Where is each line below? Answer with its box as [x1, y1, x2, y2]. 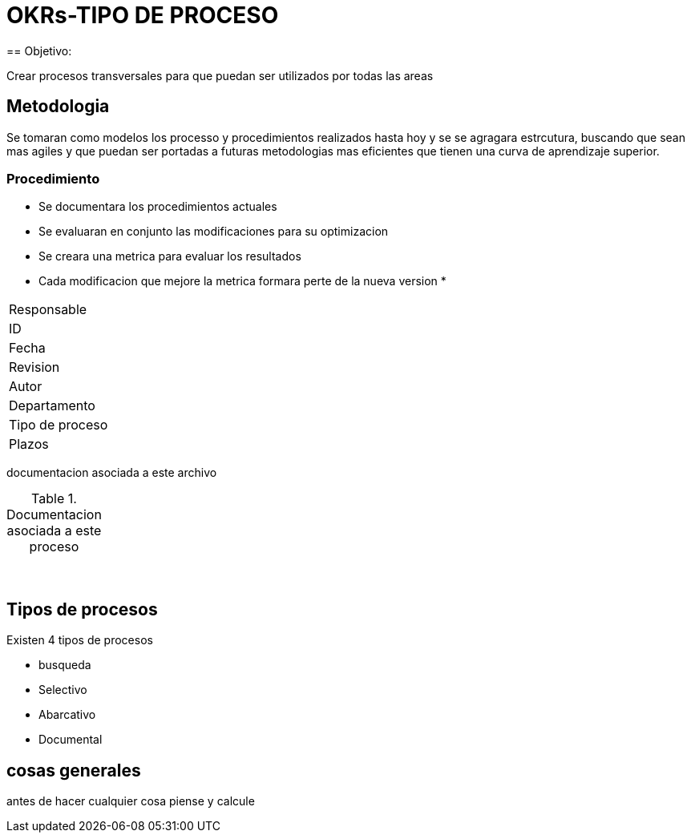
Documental [38, 732, 103, 747]
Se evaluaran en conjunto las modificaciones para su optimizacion [38, 224, 389, 239]
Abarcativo [38, 708, 96, 722]
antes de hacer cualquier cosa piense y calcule [6, 794, 255, 809]
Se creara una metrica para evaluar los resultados [38, 249, 301, 264]
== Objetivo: [6, 43, 72, 58]
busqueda [38, 658, 91, 672]
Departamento [9, 397, 95, 414]
